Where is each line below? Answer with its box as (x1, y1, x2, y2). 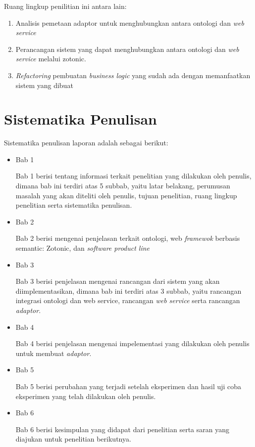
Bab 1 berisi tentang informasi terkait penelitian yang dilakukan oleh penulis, (15, 171, 252, 181)
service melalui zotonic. (15, 53, 86, 64)
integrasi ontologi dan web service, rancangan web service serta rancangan (15, 295, 240, 306)
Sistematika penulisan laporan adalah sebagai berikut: (4, 137, 168, 148)
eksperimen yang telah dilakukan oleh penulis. (15, 391, 156, 401)
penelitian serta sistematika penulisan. (15, 200, 132, 210)
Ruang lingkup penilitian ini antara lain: (4, 1, 127, 11)
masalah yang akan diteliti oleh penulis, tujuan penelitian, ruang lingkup (15, 190, 237, 200)
